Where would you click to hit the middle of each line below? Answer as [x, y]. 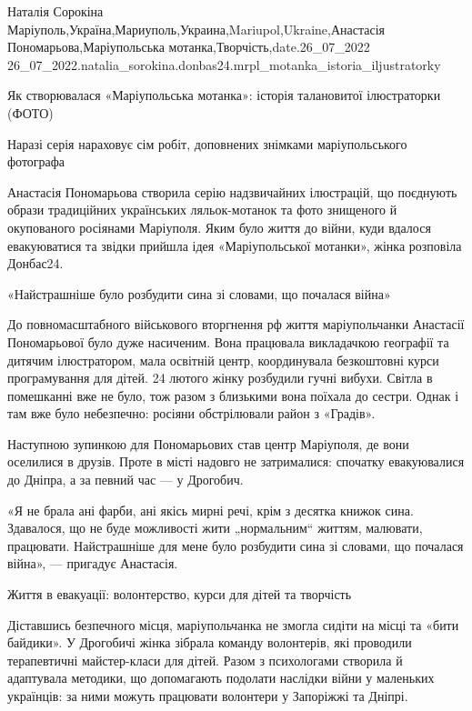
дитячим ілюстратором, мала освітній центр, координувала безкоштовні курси [223, 360]
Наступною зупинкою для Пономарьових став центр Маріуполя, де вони [208, 443]
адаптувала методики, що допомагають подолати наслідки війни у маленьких [221, 678]
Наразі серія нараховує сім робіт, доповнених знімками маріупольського [207, 143]
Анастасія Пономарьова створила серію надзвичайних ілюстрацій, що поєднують [232, 191]
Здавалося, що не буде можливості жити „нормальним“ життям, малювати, [215, 528]
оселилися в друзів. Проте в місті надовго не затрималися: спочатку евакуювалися [236, 461]
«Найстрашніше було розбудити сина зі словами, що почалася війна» [199, 293]
